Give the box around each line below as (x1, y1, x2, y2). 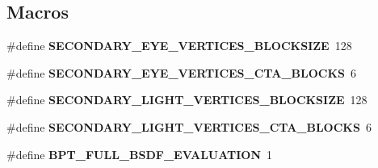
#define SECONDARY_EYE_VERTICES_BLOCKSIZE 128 (6, 37, 352, 54)
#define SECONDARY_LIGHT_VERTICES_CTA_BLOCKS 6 (6, 118, 372, 135)
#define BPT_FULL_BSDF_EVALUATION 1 (6, 145, 273, 162)
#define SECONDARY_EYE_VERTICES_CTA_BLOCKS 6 (6, 64, 356, 81)
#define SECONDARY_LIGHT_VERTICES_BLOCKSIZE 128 (6, 91, 367, 108)
